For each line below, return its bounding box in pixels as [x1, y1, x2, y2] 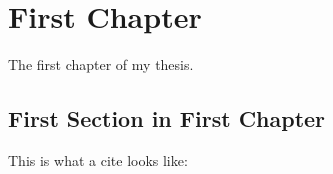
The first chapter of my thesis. [8, 54, 194, 75]
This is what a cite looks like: [8, 149, 188, 170]
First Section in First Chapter [8, 103, 326, 134]
